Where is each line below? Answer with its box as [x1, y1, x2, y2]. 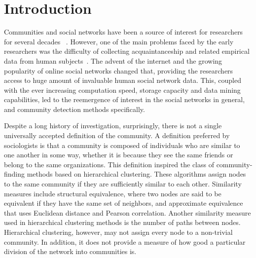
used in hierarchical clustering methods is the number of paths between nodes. [4, 217, 241, 227]
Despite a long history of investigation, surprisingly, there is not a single [4, 120, 222, 131]
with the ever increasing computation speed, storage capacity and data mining [4, 84, 241, 95]
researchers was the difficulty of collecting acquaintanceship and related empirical [4, 46, 250, 56]
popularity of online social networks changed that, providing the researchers [4, 65, 233, 75]
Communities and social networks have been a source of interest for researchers [4, 27, 243, 37]
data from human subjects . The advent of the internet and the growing [4, 55, 222, 66]
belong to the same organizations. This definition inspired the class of [4, 159, 214, 169]
